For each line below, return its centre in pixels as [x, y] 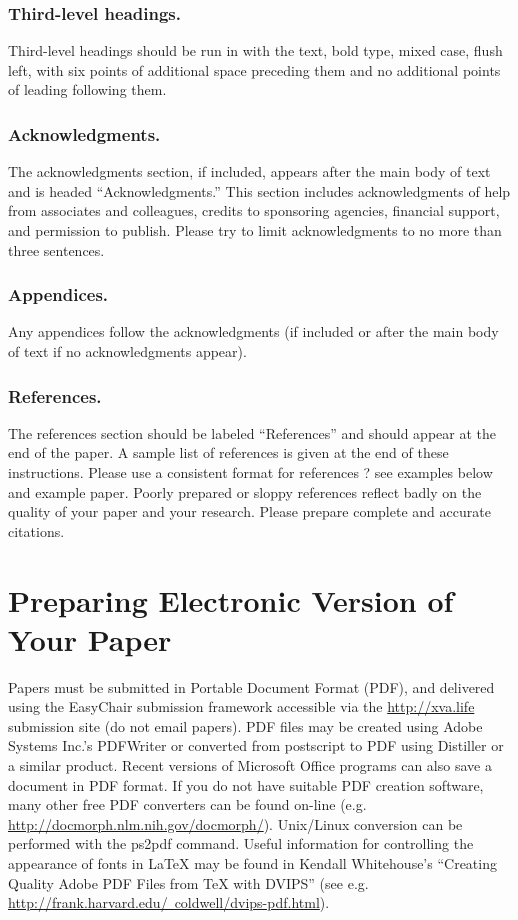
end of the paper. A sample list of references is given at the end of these [228, 452]
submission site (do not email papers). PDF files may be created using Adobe [245, 725]
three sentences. [56, 249]
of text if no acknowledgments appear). [127, 351]
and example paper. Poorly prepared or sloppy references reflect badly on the [245, 491]
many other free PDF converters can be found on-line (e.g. [187, 804]
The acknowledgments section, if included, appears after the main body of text [249, 171]
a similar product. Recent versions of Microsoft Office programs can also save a [250, 765]
